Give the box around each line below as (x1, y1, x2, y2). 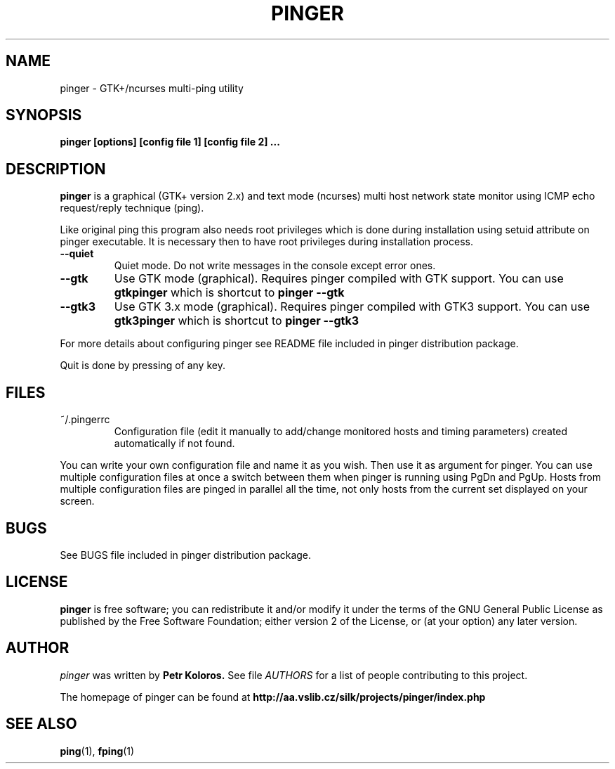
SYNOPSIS (6, 106, 82, 124)
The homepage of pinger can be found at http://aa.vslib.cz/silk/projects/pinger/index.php (60, 690, 486, 703)
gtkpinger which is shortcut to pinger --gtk (114, 285, 345, 300)
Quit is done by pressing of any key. (60, 359, 225, 372)
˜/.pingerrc (60, 413, 110, 426)
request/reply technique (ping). (60, 202, 204, 214)
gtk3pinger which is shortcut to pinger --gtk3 (114, 314, 359, 328)
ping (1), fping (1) (60, 744, 135, 757)
